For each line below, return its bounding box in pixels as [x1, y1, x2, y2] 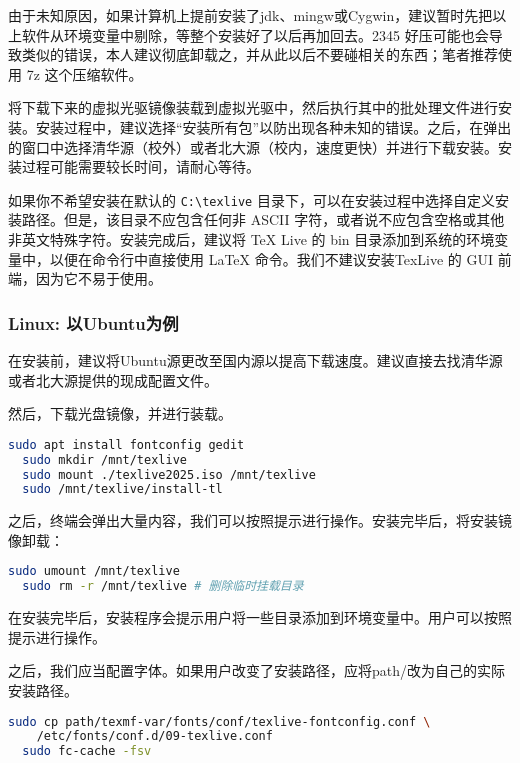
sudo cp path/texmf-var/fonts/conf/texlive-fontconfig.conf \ [8, 714, 431, 729]
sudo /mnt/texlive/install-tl [22, 482, 223, 497]
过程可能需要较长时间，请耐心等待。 [21, 156, 260, 177]
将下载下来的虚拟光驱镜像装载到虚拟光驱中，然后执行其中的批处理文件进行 [8, 97, 498, 118]
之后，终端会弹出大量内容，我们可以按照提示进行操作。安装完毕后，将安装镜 [8, 510, 512, 531]
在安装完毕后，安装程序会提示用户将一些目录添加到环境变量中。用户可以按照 [8, 607, 512, 628]
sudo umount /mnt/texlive [8, 564, 180, 579]
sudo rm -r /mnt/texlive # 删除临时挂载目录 [22, 579, 304, 594]
